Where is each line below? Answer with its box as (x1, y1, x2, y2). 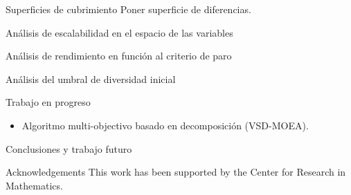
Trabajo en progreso (6, 95, 91, 109)
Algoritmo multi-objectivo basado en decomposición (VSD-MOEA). (21, 118, 309, 132)
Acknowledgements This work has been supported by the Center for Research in (6, 165, 346, 179)
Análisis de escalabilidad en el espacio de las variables (6, 25, 233, 39)
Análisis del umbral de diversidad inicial (6, 71, 176, 86)
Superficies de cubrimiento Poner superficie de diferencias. (6, 2, 251, 16)
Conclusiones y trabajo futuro (6, 141, 132, 156)
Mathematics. (6, 178, 63, 192)
